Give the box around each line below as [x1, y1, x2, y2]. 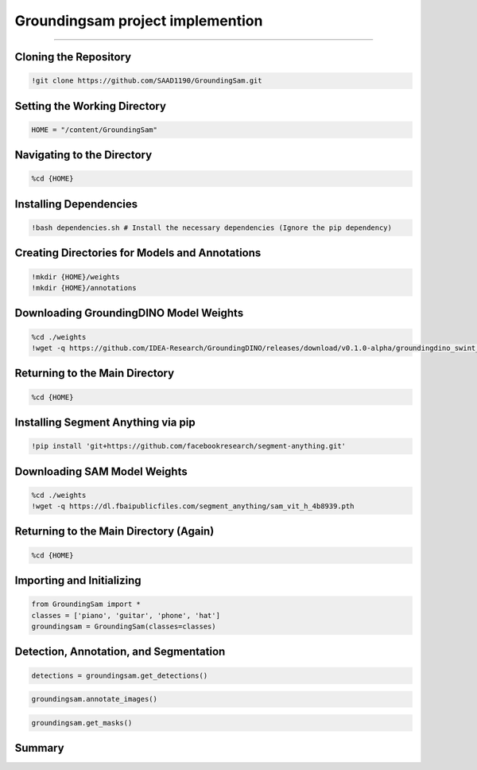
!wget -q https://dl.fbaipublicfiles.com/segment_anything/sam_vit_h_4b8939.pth [31, 502, 355, 511]
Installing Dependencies [14, 197, 138, 211]
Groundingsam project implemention [14, 12, 263, 29]
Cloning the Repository [14, 50, 131, 64]
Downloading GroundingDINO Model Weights [14, 306, 244, 320]
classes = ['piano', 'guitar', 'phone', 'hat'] [31, 611, 220, 620]
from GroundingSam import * [31, 600, 141, 609]
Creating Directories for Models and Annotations [14, 247, 262, 260]
